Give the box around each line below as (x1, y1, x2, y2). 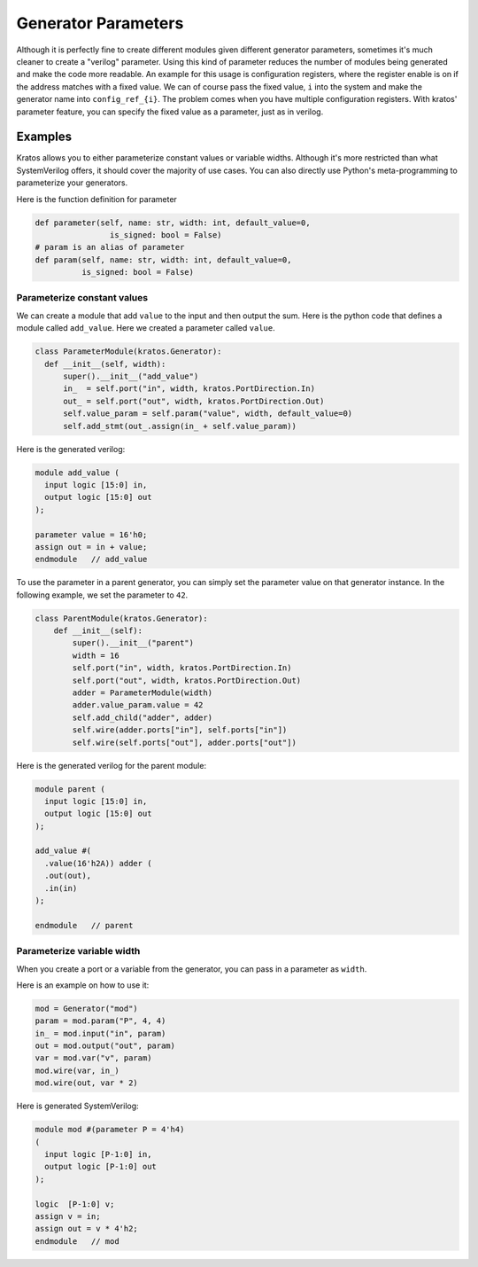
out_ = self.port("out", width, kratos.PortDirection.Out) (63, 395, 325, 406)
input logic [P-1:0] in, (44, 1149, 152, 1160)
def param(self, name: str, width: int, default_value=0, (35, 254, 292, 265)
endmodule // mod (35, 1236, 119, 1246)
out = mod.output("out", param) (35, 1041, 176, 1051)
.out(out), (44, 871, 92, 881)
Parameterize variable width (16, 945, 141, 958)
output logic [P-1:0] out (44, 1161, 157, 1172)
